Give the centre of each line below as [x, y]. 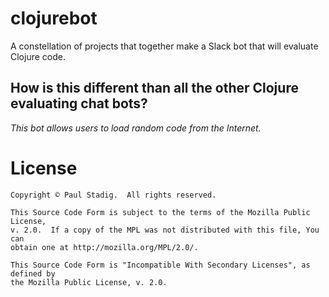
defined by [33, 273]
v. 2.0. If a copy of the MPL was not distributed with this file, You [165, 230]
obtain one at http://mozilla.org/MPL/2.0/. [104, 247]
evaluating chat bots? [79, 103]
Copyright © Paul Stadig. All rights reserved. [113, 195]
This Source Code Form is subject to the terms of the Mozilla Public [160, 212]
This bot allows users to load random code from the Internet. [136, 128]
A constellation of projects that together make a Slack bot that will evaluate [164, 46]
